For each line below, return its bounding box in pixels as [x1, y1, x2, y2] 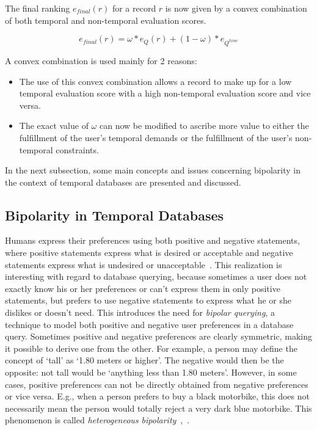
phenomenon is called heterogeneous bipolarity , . [5, 414, 190, 426]
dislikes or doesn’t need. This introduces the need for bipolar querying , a [5, 306, 275, 319]
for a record [112, 2, 156, 14]
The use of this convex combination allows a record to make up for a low [19, 75, 292, 87]
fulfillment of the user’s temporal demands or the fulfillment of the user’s [19, 131, 293, 144]
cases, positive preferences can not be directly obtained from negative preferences [5, 377, 308, 390]
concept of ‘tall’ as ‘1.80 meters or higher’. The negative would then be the [5, 354, 284, 366]
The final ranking [5, 2, 70, 14]
